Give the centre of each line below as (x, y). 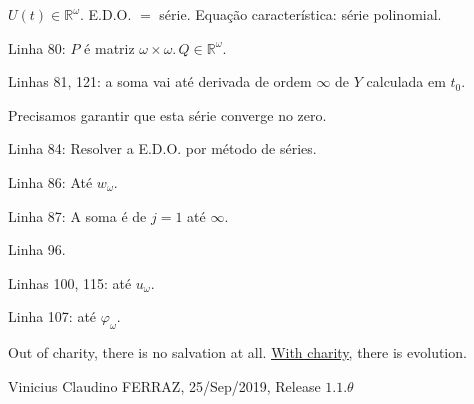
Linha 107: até (52, 316)
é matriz (109, 47)
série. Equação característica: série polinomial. (300, 14)
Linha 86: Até (50, 181)
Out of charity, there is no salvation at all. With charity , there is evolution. (237, 352)
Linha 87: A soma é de (77, 215)
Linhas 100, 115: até (70, 282)
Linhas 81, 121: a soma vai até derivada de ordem (160, 81)
